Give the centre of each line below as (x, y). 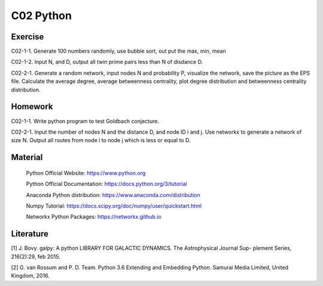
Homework (32, 107)
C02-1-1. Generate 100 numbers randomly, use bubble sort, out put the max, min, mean (119, 51)
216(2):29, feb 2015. (36, 256)
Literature (30, 234)
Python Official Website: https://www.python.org (86, 173)
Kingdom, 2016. (31, 276)
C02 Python (41, 16)
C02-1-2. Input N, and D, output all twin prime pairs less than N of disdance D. (107, 62)
